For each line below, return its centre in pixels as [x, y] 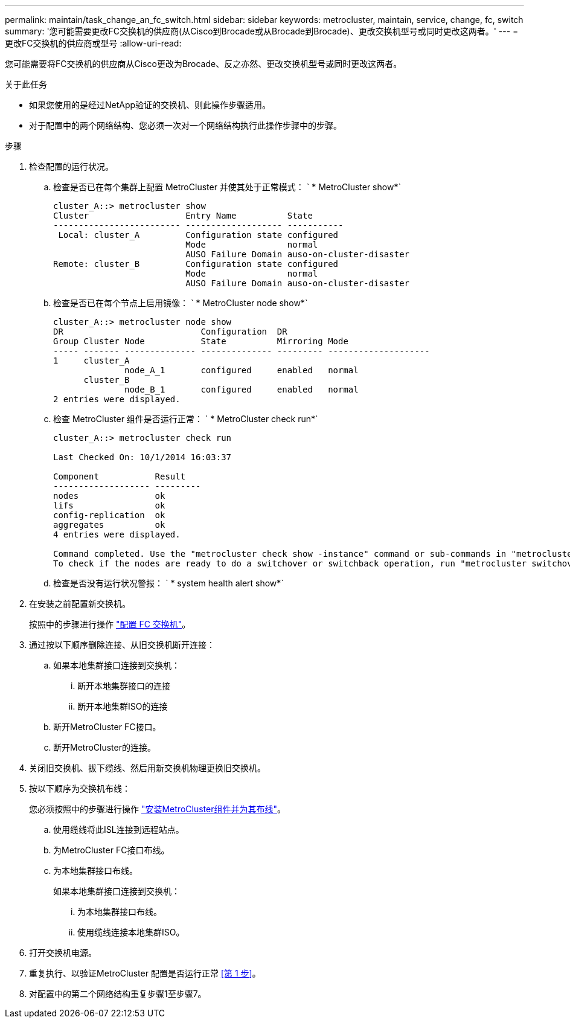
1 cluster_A [91, 361]
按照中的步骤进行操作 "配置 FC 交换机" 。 [110, 624]
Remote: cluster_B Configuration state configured [196, 264]
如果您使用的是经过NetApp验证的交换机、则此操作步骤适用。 [150, 105]
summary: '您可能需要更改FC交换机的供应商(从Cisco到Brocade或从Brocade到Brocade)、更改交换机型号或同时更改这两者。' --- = [262, 31]
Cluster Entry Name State [183, 216]
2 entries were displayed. [117, 399]
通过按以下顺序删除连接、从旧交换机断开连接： [122, 645]
